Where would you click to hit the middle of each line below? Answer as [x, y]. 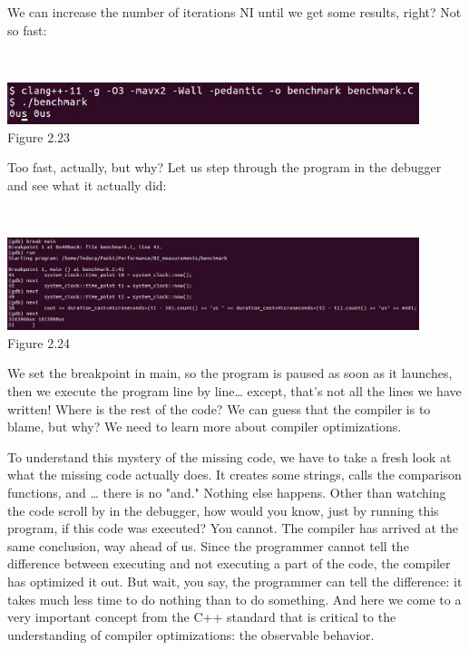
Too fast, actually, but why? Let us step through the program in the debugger [225, 167]
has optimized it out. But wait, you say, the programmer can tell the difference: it [235, 581]
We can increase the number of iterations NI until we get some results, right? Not [234, 12]
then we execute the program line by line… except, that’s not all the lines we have [234, 391]
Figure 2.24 [39, 342]
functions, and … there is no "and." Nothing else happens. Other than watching [227, 492]
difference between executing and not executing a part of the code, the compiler [229, 563]
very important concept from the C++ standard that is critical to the [202, 617]
